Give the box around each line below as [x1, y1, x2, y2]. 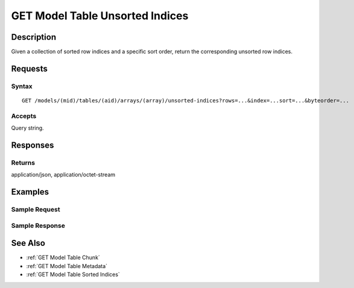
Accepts [11, 111, 37, 120]
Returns [11, 158, 36, 167]
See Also [11, 238, 45, 248]
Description [11, 32, 57, 42]
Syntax [11, 82, 33, 90]
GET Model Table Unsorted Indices [11, 9, 189, 22]
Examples [11, 187, 49, 197]
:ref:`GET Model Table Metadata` [26, 262, 108, 269]
